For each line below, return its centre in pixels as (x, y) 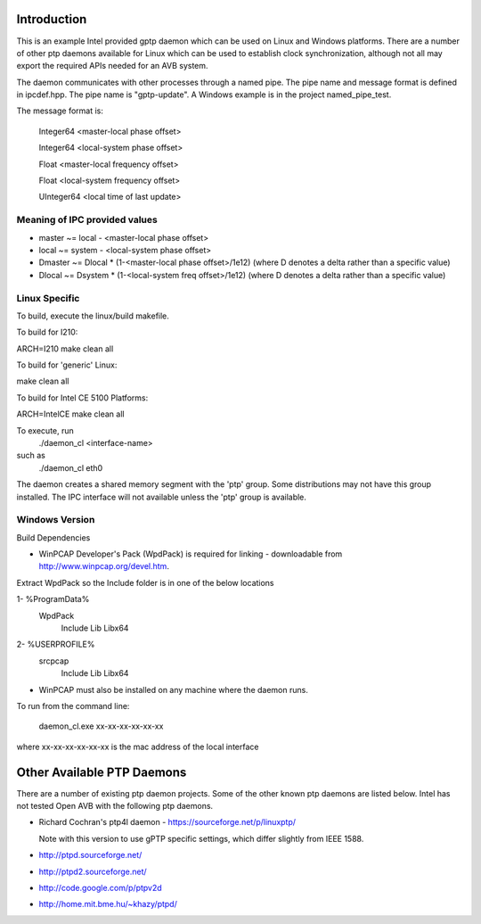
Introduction (52, 19)
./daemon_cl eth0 (71, 467)
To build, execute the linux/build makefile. (93, 316)
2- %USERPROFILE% (56, 644)
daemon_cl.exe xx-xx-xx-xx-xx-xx (101, 726)
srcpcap (54, 661)
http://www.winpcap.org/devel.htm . (104, 566)
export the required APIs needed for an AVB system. (112, 66)
